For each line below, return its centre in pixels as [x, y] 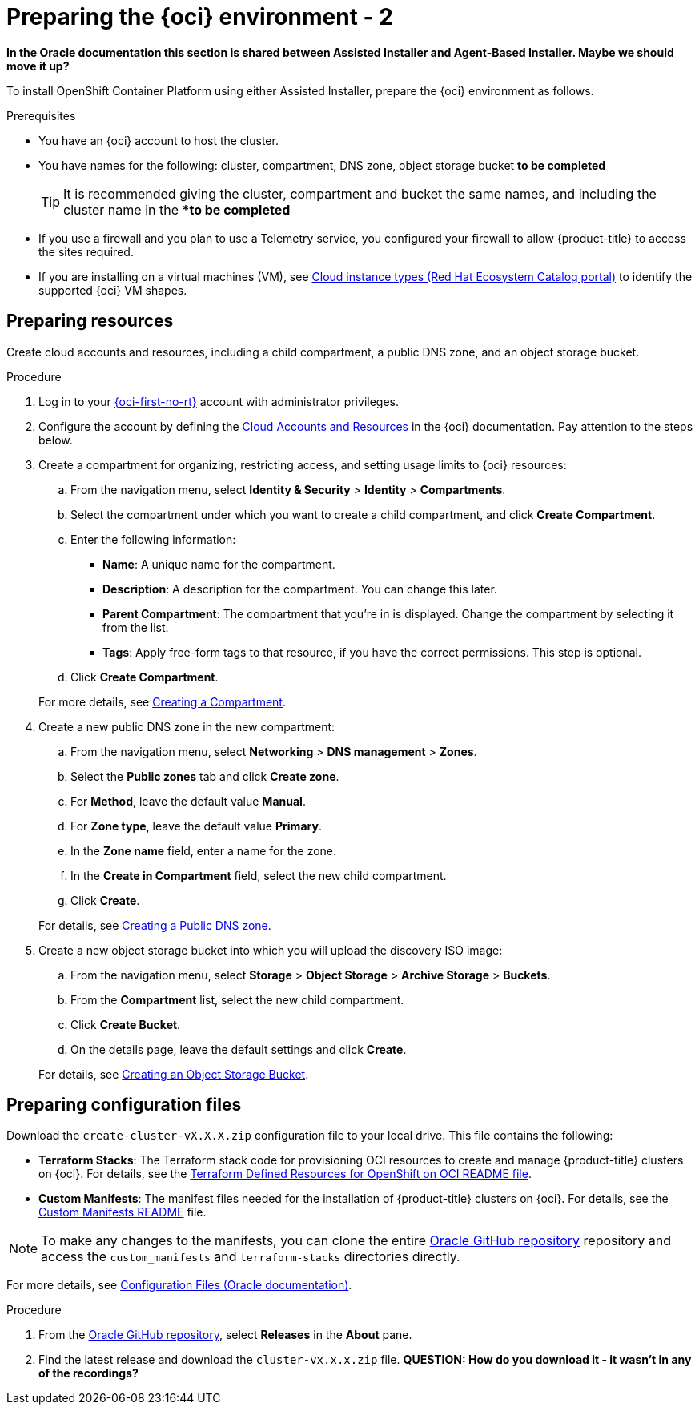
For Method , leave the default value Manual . [188, 801]
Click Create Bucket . [126, 1024]
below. [56, 440]
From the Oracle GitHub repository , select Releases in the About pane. [225, 1335]
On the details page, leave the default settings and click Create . [239, 1049]
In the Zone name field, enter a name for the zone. [204, 850]
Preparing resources [90, 321]
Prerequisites [41, 115]
